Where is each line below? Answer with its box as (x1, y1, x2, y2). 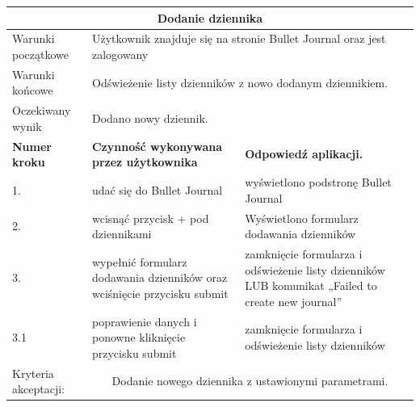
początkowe (12, 45, 69, 62)
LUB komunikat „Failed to (245, 277, 377, 294)
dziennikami (91, 225, 152, 242)
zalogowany (91, 45, 149, 62)
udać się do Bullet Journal (91, 181, 223, 198)
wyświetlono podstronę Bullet (245, 174, 392, 191)
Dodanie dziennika (157, 9, 263, 26)
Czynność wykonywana (91, 137, 223, 154)
